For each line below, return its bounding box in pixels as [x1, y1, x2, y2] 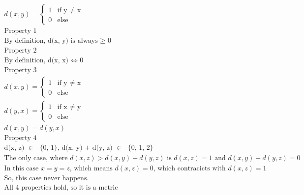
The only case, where [4, 155, 68, 162]
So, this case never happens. [4, 175, 89, 182]
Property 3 [4, 67, 37, 74]
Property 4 [4, 135, 37, 142]
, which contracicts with [153, 165, 226, 172]
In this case [4, 165, 39, 172]
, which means [69, 165, 113, 172]
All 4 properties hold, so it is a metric [4, 184, 118, 192]
